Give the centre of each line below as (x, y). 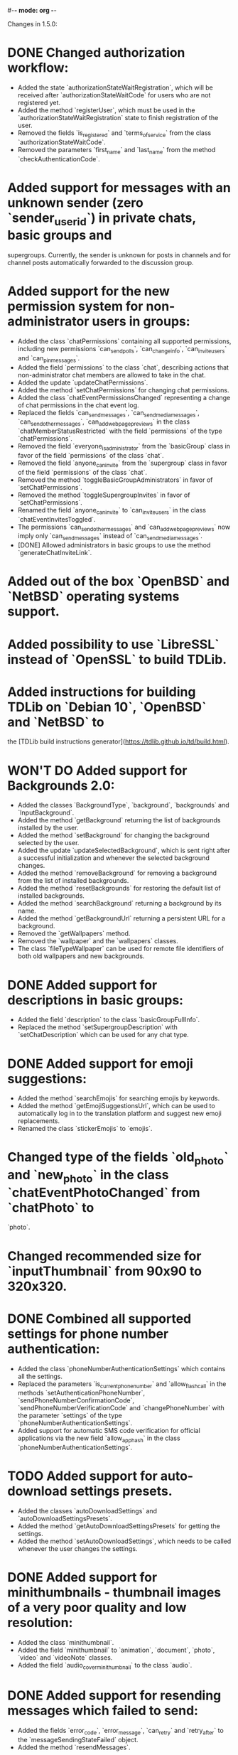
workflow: (38, 68)
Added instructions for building (102, 692)
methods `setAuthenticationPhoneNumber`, (81, 1393)
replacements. (39, 1121)
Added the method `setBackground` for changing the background (113, 835)
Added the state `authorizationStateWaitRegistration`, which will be (115, 87)
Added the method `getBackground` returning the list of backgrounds (119, 820)
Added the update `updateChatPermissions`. (83, 382)
